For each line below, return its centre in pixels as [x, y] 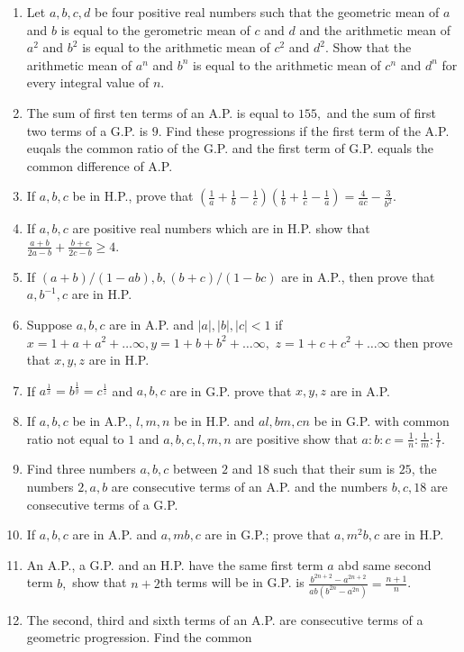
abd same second [385, 564]
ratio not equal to [75, 438]
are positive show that [296, 438]
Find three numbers [81, 469]
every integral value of [88, 82]
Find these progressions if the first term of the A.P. [308, 130]
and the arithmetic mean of [375, 29]
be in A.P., [102, 421]
